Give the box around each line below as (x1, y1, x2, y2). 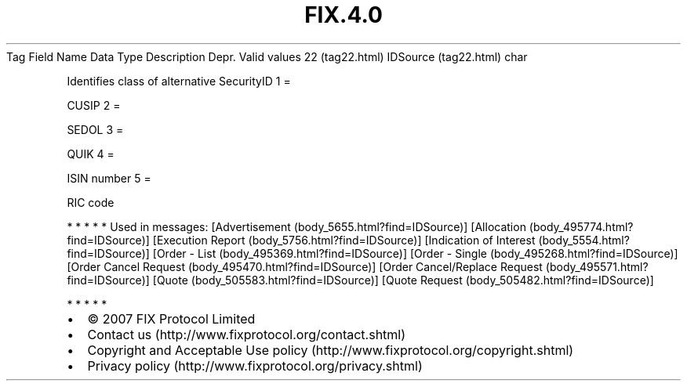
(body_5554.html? (538, 233, 630, 247)
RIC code (67, 195, 114, 209)
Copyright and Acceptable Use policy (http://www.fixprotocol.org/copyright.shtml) (87, 342, 574, 358)
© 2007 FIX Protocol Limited (87, 310, 256, 327)
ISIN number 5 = (67, 171, 151, 185)
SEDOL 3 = (67, 122, 124, 136)
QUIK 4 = (67, 146, 114, 161)
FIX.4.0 (304, 2, 383, 28)
